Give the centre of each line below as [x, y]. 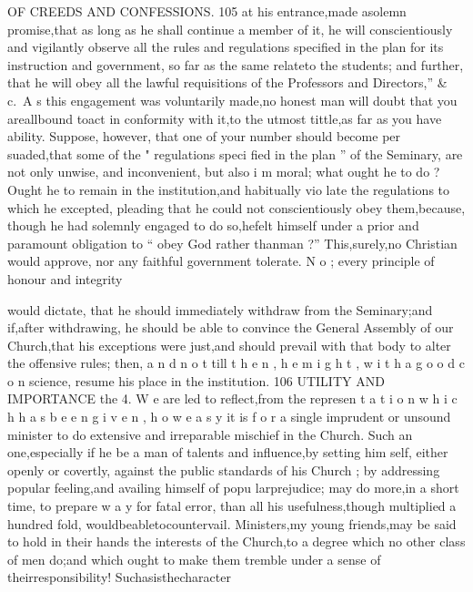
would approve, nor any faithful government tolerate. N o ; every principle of [221, 261]
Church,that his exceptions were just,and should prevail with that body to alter [229, 345]
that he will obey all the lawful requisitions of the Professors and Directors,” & [227, 82]
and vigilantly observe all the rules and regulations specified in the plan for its [226, 47]
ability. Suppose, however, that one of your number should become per [204, 136]
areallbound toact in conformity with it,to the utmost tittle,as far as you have [225, 118]
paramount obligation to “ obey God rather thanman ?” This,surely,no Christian [232, 243]
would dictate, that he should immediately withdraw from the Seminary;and [220, 309]
